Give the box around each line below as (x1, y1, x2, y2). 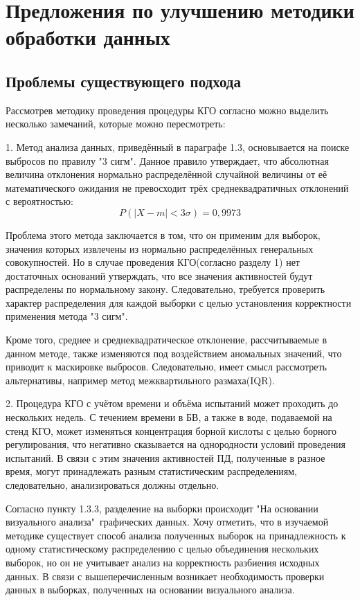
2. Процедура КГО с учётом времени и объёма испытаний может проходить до (6, 396, 339, 411)
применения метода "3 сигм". (6, 309, 128, 323)
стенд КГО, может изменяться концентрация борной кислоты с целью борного (6, 423, 336, 438)
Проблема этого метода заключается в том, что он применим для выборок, (6, 227, 321, 242)
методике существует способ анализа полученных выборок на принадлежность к (6, 528, 346, 542)
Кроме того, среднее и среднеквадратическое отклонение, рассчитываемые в (6, 332, 327, 347)
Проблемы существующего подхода (6, 70, 241, 91)
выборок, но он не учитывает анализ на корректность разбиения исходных (6, 555, 320, 569)
